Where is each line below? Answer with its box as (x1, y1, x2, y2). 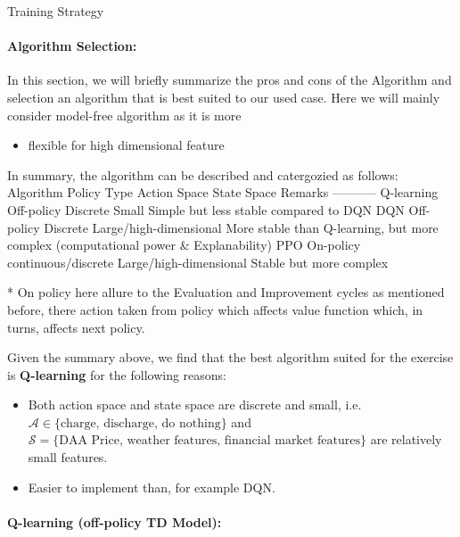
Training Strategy (7, 2, 104, 20)
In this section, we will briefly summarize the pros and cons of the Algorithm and (7, 70, 452, 89)
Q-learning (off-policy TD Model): (7, 512, 222, 531)
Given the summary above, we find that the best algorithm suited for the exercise (7, 348, 454, 367)
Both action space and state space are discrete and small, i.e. (28, 395, 362, 414)
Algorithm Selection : (7, 37, 137, 55)
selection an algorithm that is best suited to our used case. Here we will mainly (7, 87, 440, 106)
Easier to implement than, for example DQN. (28, 477, 275, 496)
